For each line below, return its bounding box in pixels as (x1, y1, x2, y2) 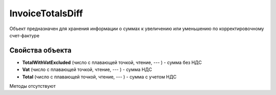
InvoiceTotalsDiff (9, 8, 83, 19)
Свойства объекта (9, 46, 72, 55)
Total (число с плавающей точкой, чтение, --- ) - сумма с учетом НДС (22, 74, 177, 80)
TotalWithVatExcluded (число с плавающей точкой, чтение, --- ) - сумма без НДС (22, 59, 202, 65)
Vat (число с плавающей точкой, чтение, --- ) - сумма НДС (22, 66, 152, 73)
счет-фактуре (9, 32, 40, 38)
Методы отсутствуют (9, 83, 56, 89)
